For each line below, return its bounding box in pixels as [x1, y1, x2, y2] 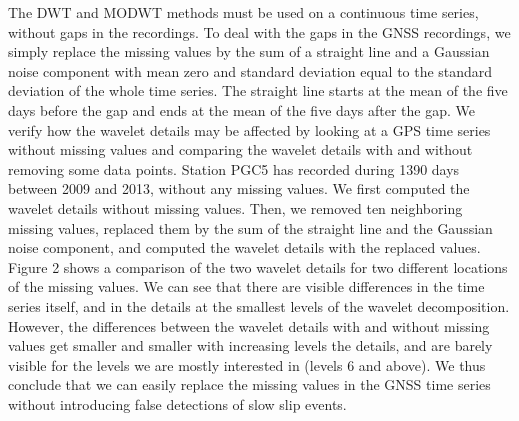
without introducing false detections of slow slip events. [8, 393, 347, 414]
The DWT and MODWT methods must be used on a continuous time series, [8, 2, 479, 22]
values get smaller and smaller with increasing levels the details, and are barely [8, 335, 493, 356]
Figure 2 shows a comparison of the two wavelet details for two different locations [8, 256, 508, 277]
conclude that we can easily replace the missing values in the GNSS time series [8, 374, 491, 395]
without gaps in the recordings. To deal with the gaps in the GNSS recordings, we [8, 21, 511, 42]
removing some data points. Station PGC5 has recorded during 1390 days [8, 158, 460, 179]
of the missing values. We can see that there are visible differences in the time [8, 276, 485, 297]
